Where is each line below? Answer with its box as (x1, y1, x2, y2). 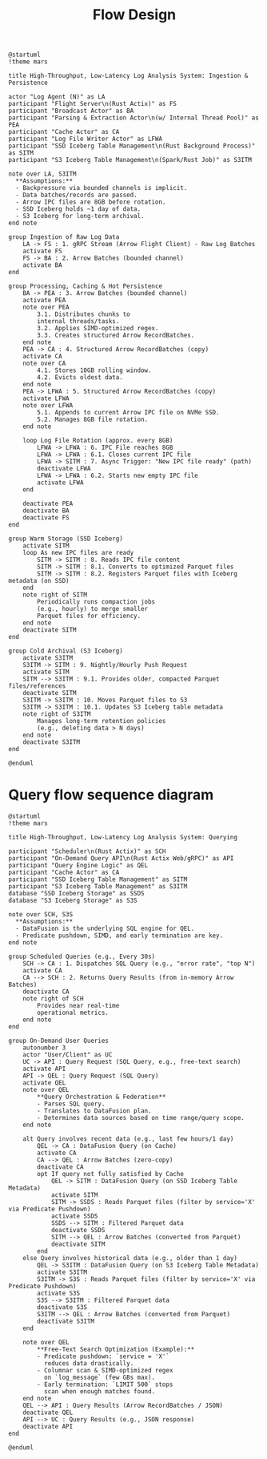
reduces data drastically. (43, 1360, 134, 1368)
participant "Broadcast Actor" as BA (8, 107, 134, 115)
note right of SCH (22, 995, 84, 1003)
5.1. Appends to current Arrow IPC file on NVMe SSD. (37, 409, 220, 417)
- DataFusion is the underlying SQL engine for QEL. (15, 924, 195, 933)
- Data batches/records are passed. (15, 191, 137, 200)
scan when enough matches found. (43, 1388, 156, 1396)
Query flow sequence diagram (8, 786, 214, 804)
